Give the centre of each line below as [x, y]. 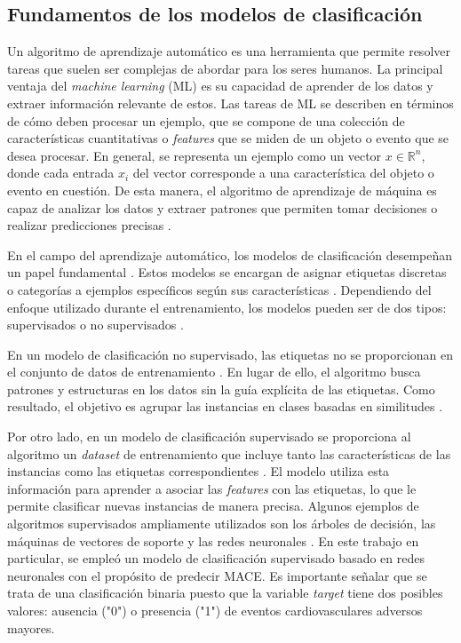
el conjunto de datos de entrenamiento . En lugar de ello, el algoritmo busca [214, 372]
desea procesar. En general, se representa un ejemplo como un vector [195, 155]
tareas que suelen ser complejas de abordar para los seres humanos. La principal [225, 68]
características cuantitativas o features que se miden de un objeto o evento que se [228, 138]
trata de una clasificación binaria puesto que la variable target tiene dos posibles [225, 593]
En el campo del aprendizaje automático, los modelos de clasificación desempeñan [230, 254]
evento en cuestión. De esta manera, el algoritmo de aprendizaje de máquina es [222, 190]
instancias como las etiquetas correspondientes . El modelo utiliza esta [199, 471]
